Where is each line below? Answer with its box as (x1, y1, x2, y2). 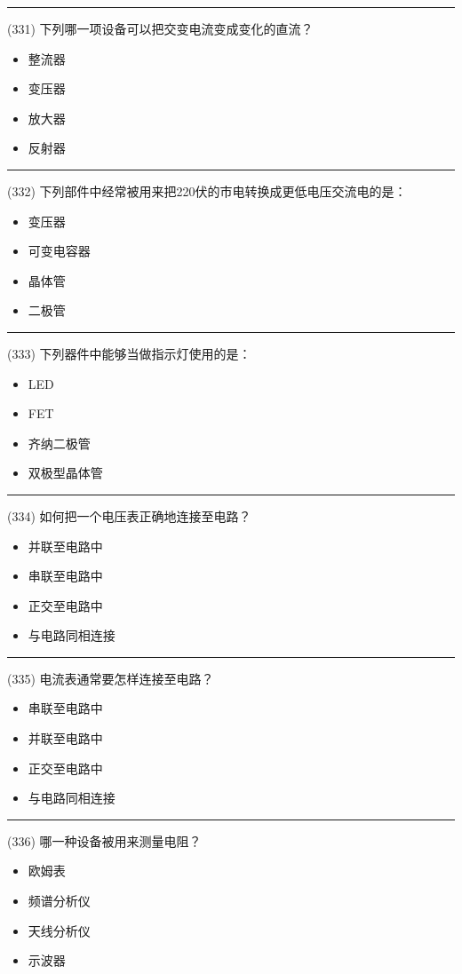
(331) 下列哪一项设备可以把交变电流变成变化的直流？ (7, 20, 314, 37)
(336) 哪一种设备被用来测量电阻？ (7, 831, 202, 850)
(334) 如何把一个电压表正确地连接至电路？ (7, 506, 251, 525)
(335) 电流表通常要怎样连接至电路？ (7, 669, 214, 687)
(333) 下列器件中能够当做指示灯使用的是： (7, 344, 251, 362)
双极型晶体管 (28, 463, 103, 482)
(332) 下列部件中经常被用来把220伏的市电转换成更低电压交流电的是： (7, 181, 407, 200)
